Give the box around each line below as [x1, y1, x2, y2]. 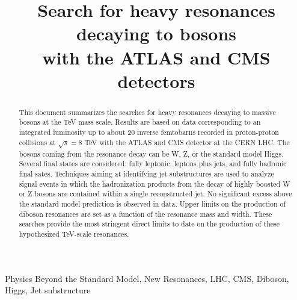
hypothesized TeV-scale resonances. [19, 228, 129, 239]
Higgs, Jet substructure [5, 284, 91, 296]
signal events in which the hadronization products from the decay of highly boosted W [19, 178, 290, 189]
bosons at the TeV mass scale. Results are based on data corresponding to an [19, 117, 261, 127]
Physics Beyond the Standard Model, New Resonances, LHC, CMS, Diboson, [5, 272, 289, 284]
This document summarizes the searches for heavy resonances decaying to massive [19, 107, 276, 117]
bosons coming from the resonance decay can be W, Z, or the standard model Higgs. [19, 148, 284, 158]
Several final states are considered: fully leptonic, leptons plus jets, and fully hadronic [19, 158, 287, 169]
